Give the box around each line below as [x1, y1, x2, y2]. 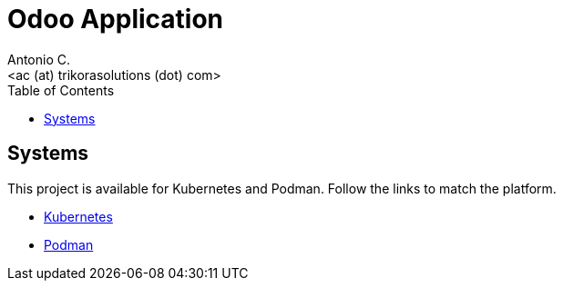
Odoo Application [7, 4, 224, 35]
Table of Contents [7, 82, 115, 98]
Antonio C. [7, 51, 71, 67]
